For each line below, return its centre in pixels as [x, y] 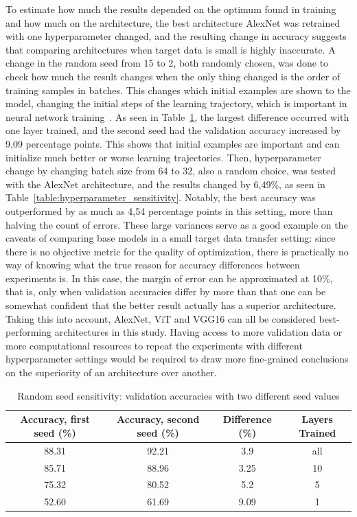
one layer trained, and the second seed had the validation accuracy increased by [173, 130]
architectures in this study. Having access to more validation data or [198, 332]
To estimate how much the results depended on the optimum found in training [171, 9]
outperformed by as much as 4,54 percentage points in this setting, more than [169, 210]
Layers [317, 419]
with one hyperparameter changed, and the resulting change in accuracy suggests [176, 36]
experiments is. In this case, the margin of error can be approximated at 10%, [169, 278]
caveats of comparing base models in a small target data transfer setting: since [171, 238]
